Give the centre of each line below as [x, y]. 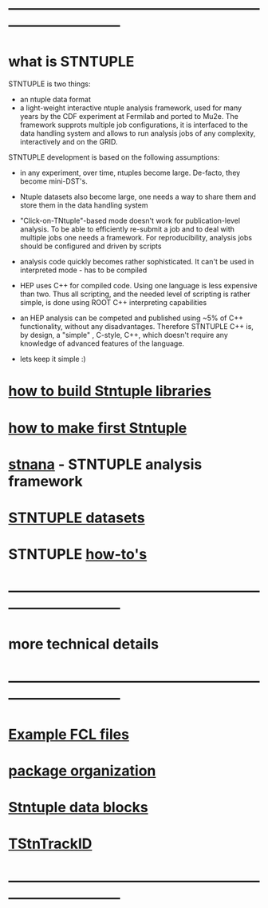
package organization [82, 771]
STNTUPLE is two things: [49, 84]
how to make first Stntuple [98, 428]
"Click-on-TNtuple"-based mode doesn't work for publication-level [130, 221]
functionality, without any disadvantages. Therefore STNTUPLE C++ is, [136, 327]
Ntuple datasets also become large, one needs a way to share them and [138, 197]
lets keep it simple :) [53, 359]
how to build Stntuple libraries [110, 391]
